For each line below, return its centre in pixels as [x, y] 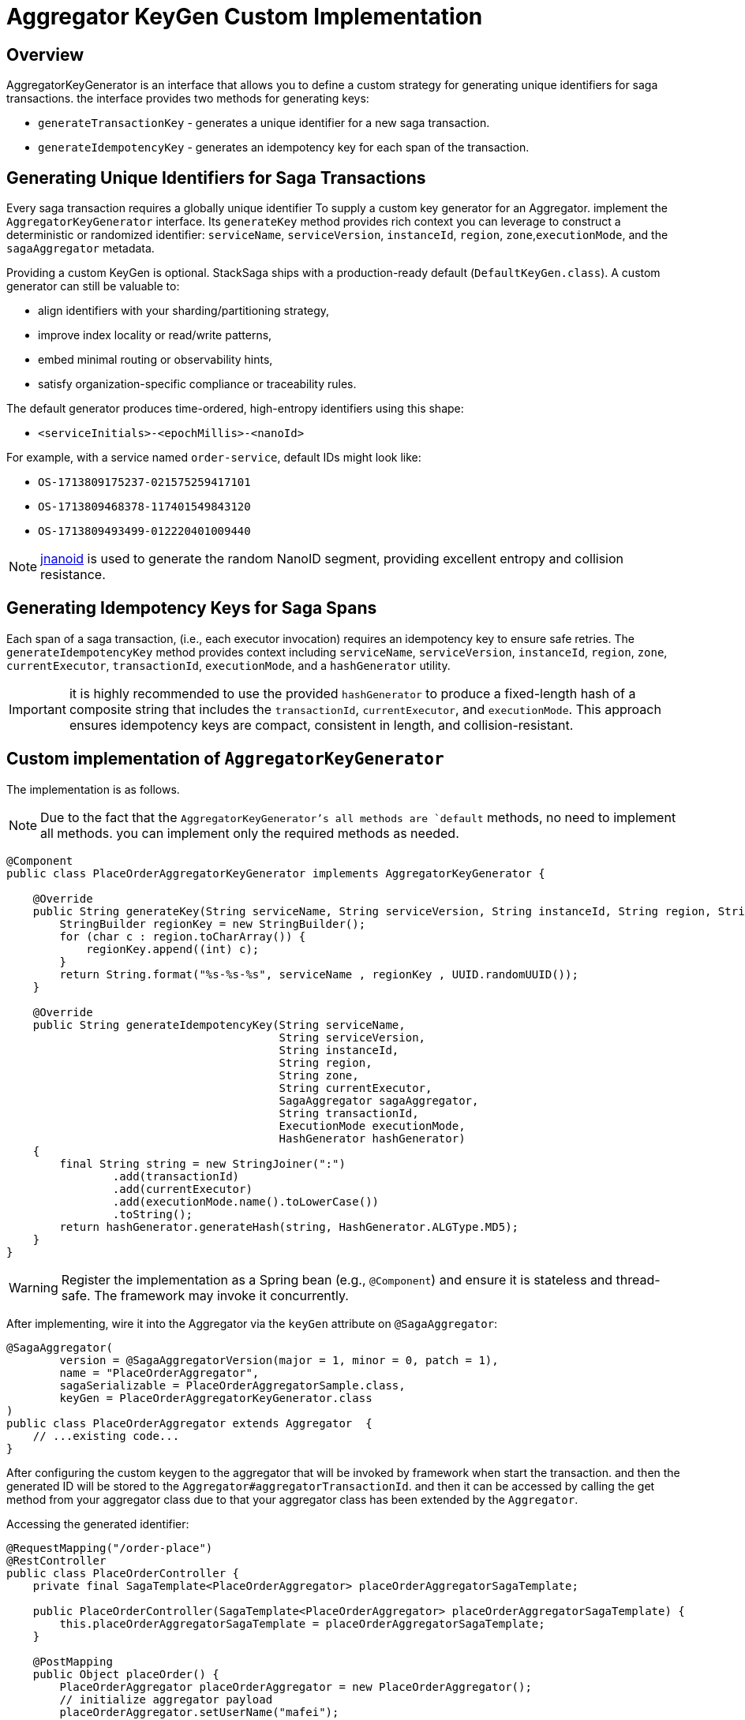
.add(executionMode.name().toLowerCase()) [246, 1201]
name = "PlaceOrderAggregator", [159, 1372]
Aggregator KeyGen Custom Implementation [245, 17]
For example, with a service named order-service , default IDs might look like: [214, 458]
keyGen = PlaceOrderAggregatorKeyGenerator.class [216, 1398]
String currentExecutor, [356, 1088]
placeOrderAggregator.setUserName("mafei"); [199, 1712]
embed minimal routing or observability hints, [155, 360]
